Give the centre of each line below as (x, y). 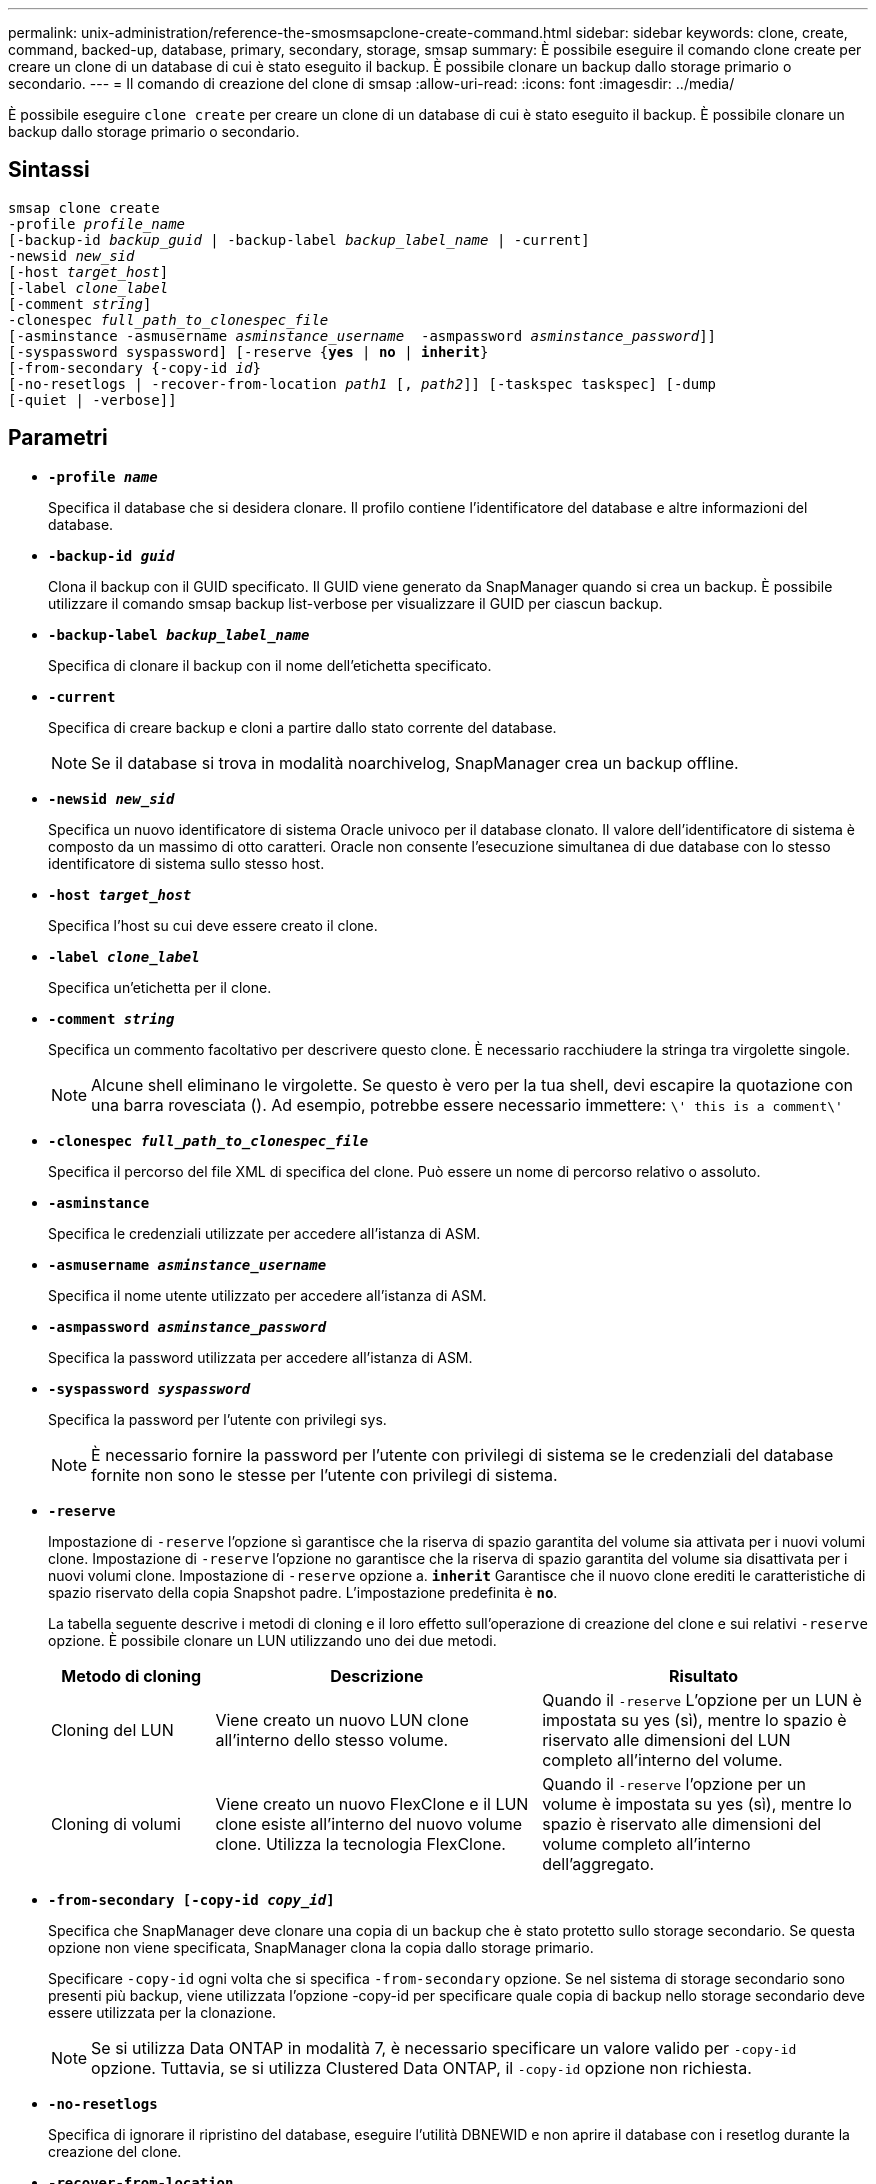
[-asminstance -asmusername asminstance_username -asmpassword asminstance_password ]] (362, 335)
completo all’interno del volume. (662, 1759)
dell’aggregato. (598, 1863)
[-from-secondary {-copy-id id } (134, 367)
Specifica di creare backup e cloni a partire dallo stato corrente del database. (302, 727)
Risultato (704, 1675)
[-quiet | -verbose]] (92, 399)
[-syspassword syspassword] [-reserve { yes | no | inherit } (248, 351)
